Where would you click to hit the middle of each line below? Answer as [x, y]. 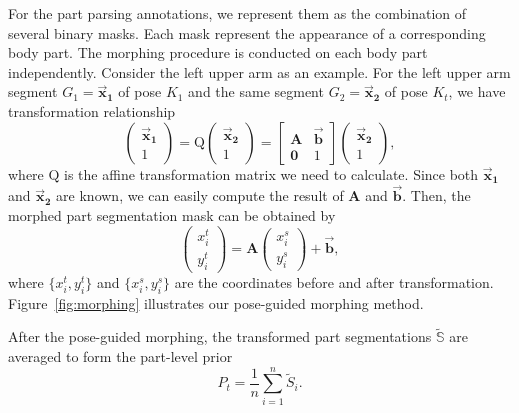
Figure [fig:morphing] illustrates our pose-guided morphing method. [216, 302]
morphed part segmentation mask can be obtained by [172, 214]
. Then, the [436, 195]
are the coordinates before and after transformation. [334, 281]
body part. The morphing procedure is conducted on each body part [218, 52]
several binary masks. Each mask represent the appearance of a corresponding [247, 32]
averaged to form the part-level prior [120, 356]
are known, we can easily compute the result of [200, 195]
